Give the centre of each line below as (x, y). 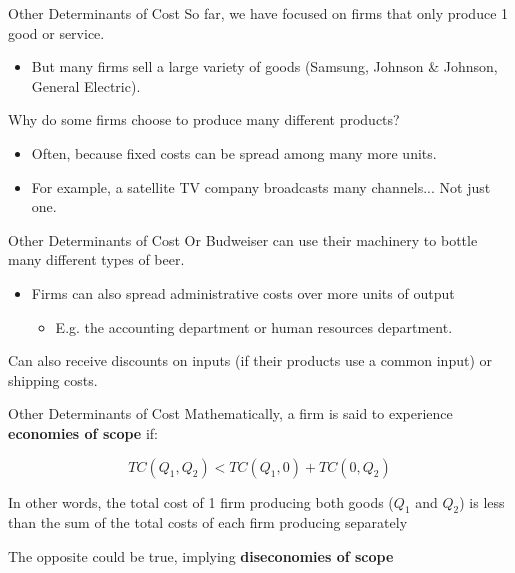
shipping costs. (53, 379)
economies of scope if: (83, 432)
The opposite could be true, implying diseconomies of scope (201, 555)
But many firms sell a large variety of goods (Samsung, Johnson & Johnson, (264, 66)
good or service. (56, 32)
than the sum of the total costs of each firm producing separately (208, 522)
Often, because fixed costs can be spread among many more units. (234, 152)
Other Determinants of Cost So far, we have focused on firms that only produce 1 (258, 13)
